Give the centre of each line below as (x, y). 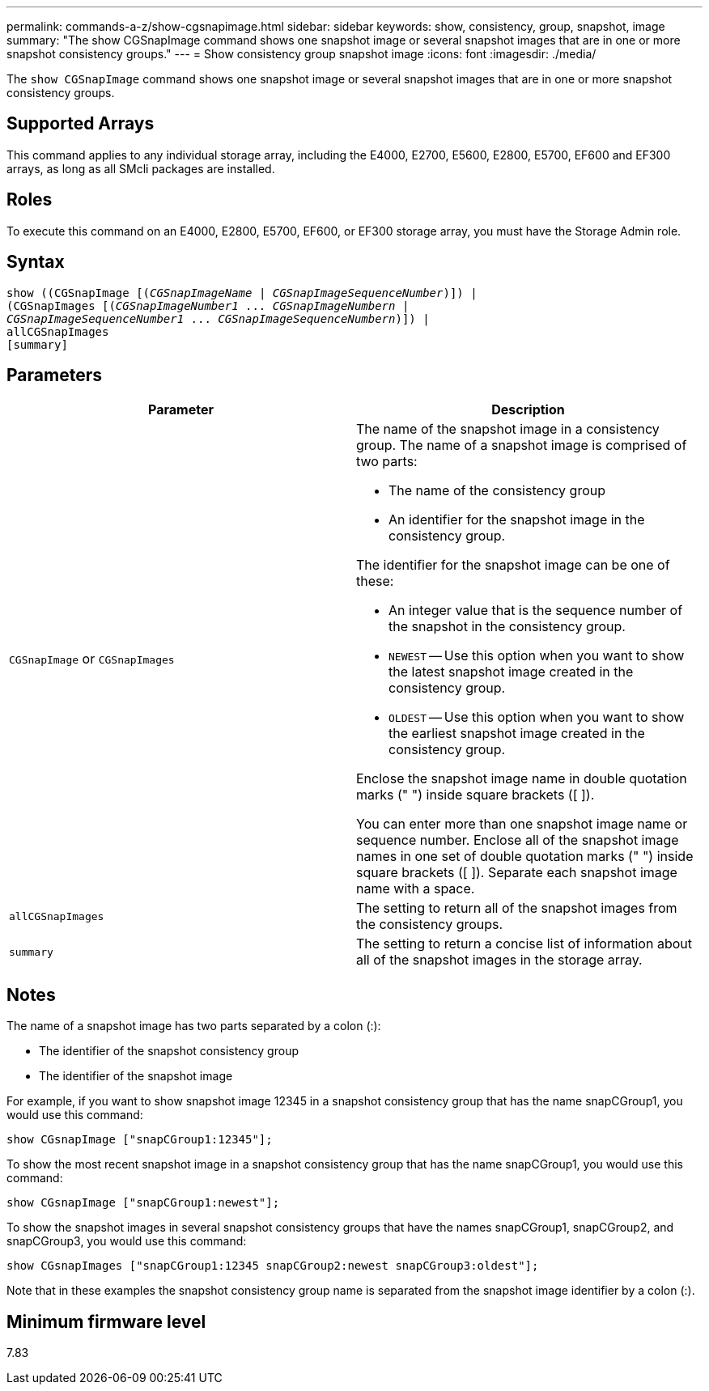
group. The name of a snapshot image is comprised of (522, 445)
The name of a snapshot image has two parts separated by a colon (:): (194, 1026)
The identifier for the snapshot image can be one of (513, 565)
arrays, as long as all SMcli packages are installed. (141, 168)
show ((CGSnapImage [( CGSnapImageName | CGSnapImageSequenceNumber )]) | (242, 293)
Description (528, 410)
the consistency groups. (430, 925)
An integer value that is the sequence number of (536, 611)
